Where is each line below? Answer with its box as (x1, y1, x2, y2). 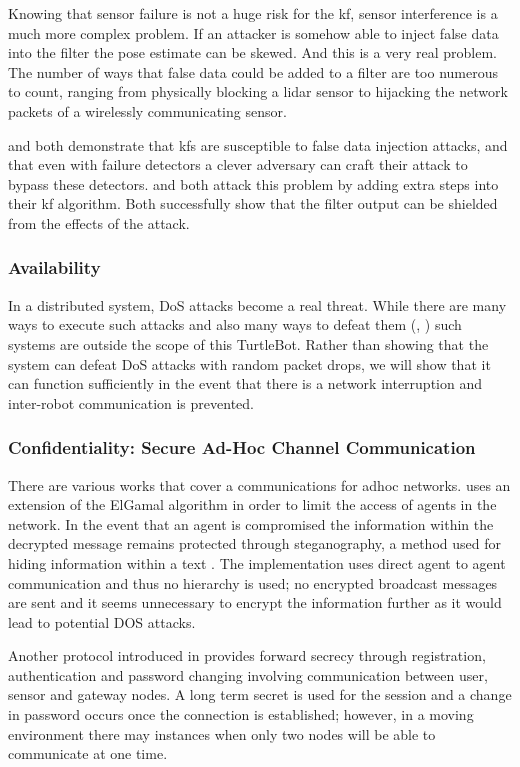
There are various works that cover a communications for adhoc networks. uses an (8, 474, 511, 495)
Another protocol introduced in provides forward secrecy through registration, (8, 645, 486, 666)
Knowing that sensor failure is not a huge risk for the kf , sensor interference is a (8, 3, 498, 23)
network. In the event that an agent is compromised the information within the (8, 513, 494, 534)
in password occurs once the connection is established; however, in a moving (8, 704, 474, 725)
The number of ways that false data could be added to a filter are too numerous (8, 61, 498, 82)
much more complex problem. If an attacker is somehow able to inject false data (8, 22, 499, 43)
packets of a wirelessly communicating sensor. (8, 100, 287, 121)
